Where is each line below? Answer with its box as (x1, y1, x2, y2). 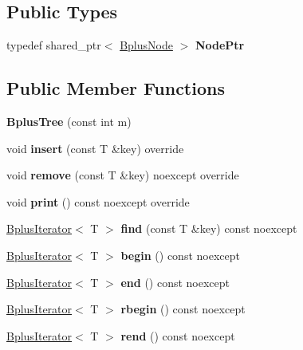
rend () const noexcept (120, 327, 235, 344)
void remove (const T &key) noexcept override (6, 167, 239, 183)
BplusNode (120, 37, 173, 53)
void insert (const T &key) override (6, 140, 184, 156)
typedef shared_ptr (6, 37, 101, 53)
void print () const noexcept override (6, 193, 190, 210)
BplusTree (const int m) (6, 113, 132, 129)
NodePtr (195, 37, 245, 53)
